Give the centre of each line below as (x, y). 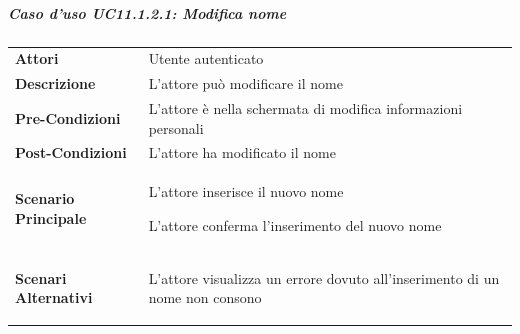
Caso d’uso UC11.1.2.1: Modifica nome (147, 12)
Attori (37, 58)
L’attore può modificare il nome (245, 83)
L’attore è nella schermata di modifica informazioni (305, 108)
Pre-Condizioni (68, 117)
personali (176, 127)
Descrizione (55, 83)
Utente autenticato (206, 58)
